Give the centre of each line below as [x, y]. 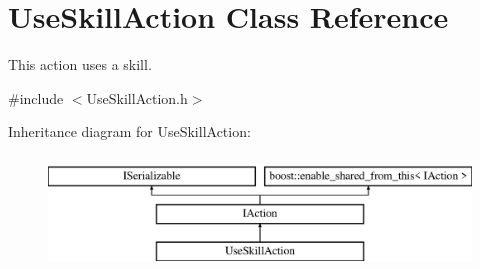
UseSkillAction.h [137, 97]
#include [36, 97]
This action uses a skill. [80, 64]
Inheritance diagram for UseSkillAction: [129, 131]
